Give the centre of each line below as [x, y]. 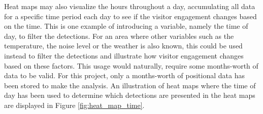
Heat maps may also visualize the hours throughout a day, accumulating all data [130, 6]
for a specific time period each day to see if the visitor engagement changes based [130, 16]
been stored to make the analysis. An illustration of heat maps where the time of [130, 85]
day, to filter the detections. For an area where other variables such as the [119, 36]
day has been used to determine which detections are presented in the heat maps [130, 95]
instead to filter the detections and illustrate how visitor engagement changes [124, 55]
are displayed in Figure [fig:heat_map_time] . [74, 105]
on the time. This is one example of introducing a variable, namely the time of [126, 26]
